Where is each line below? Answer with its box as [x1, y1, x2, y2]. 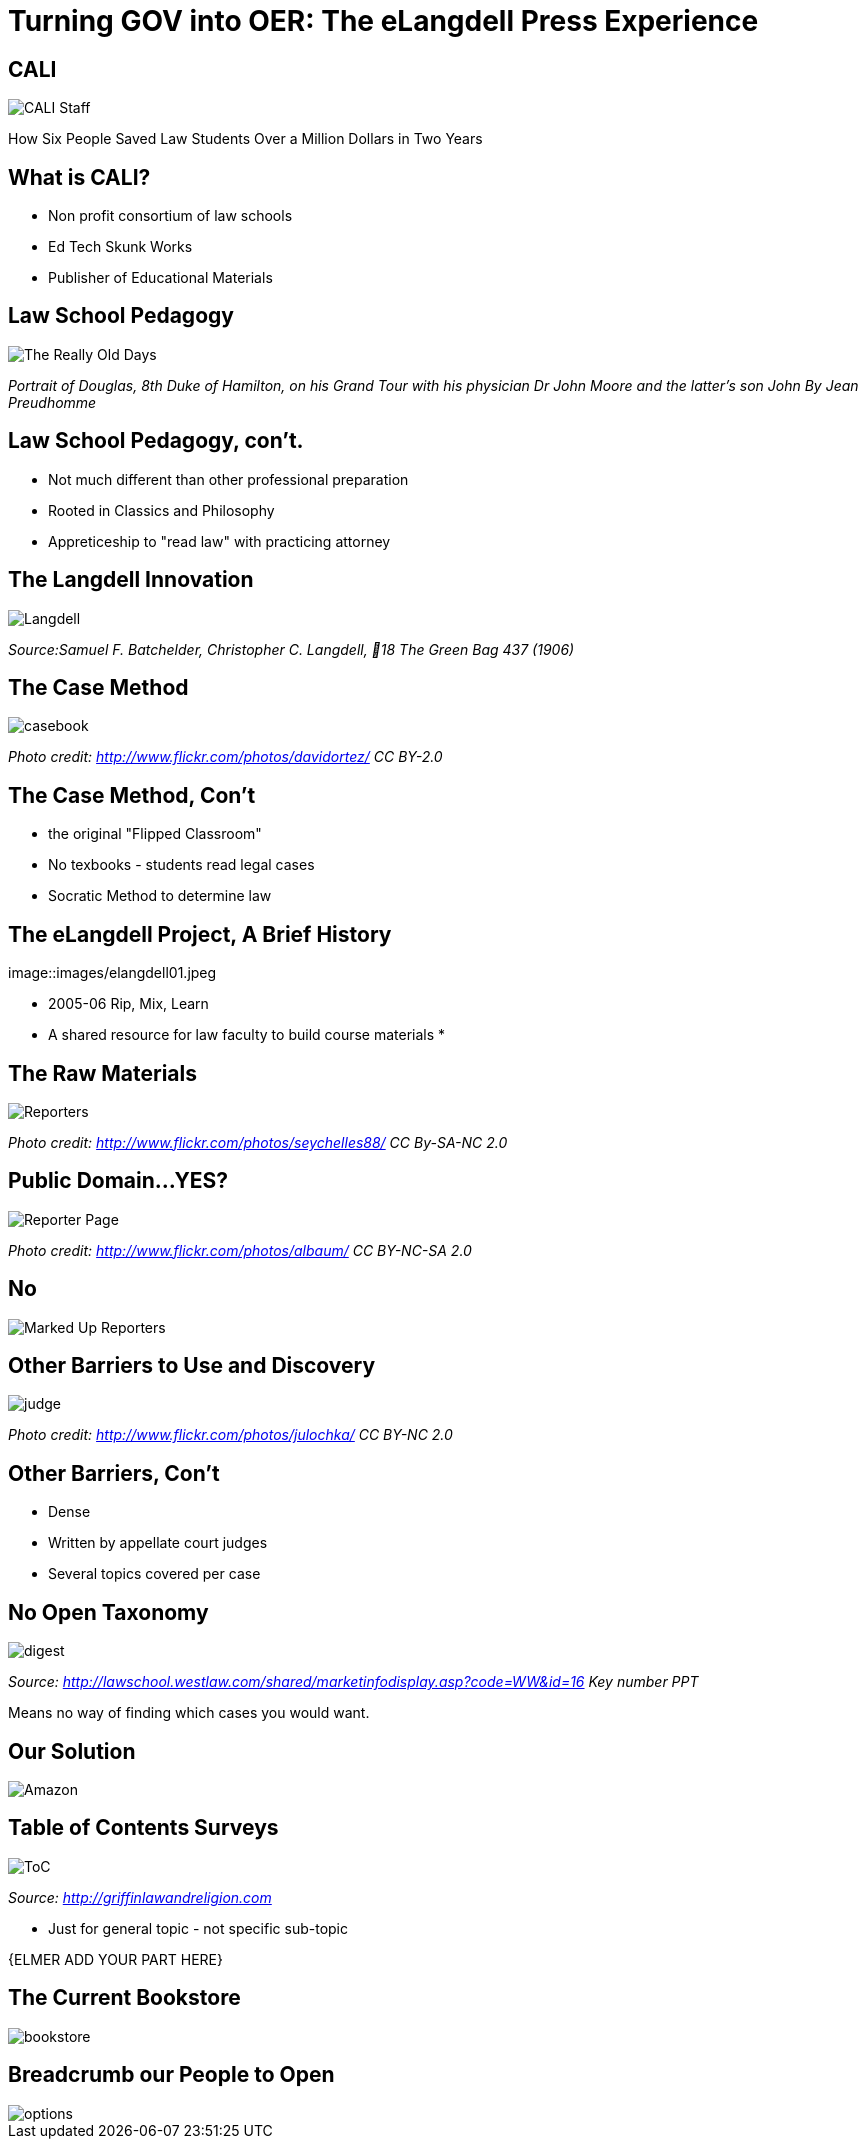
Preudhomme [8, 393, 97, 411]
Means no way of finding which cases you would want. [8, 1704, 370, 1722]
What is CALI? [8, 164, 151, 190]
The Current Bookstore [8, 1985, 241, 2011]
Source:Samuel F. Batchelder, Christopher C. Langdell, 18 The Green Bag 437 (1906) [8, 640, 575, 658]
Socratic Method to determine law [48, 887, 272, 905]
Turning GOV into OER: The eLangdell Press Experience [8, 4, 759, 38]
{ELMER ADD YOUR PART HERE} [8, 1950, 223, 1968]
